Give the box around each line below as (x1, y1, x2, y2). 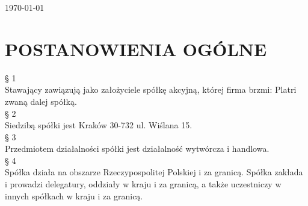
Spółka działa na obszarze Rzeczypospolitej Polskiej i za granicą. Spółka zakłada (5, 166, 303, 178)
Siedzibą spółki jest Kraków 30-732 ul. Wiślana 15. (5, 119, 192, 131)
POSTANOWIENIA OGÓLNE (5, 36, 267, 61)
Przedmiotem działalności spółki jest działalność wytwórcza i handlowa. (5, 142, 269, 155)
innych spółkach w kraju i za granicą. (5, 189, 143, 202)
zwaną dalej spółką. (5, 95, 77, 107)
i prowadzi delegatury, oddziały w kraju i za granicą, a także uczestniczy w (5, 178, 282, 190)
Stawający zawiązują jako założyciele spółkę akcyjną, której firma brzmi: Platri (5, 83, 297, 96)
